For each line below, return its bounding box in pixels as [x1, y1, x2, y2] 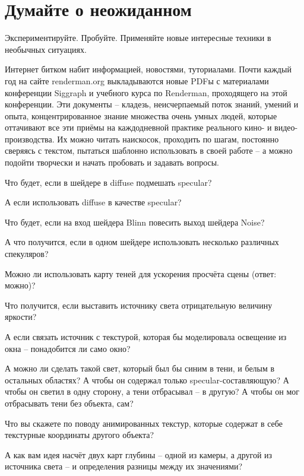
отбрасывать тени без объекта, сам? [5, 396, 134, 409]
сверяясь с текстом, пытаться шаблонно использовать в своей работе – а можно [5, 144, 293, 157]
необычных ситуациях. [5, 43, 87, 55]
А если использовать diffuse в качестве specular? [5, 196, 182, 208]
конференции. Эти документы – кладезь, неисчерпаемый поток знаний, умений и [5, 98, 299, 110]
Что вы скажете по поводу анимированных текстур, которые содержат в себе [5, 417, 283, 429]
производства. [5, 132, 55, 145]
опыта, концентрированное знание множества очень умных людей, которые [5, 109, 277, 122]
